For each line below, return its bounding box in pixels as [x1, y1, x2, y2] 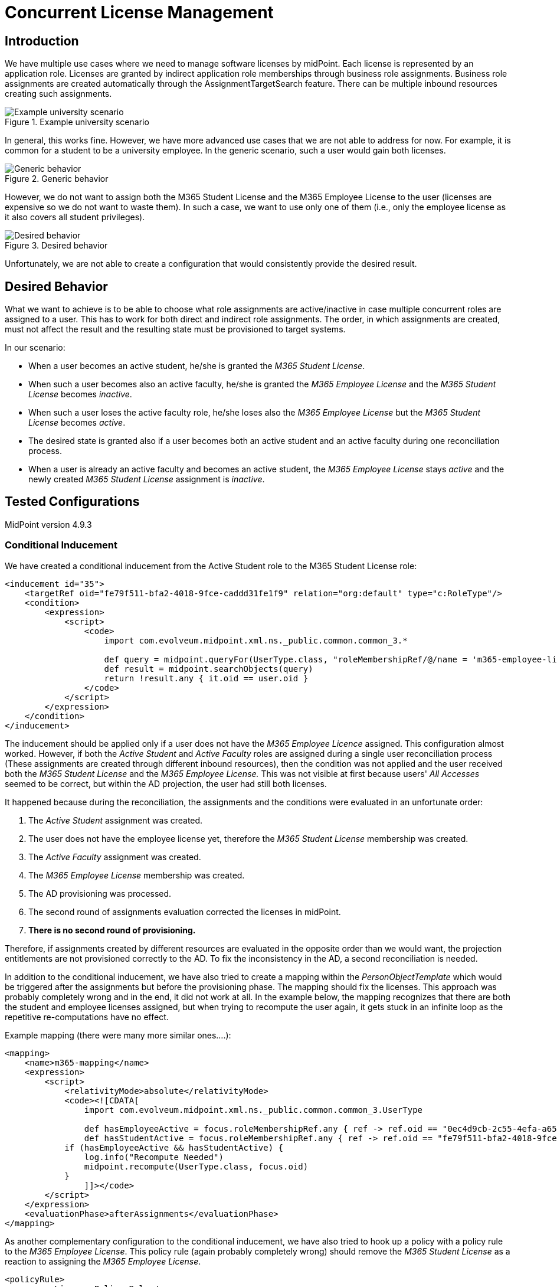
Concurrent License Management [5, 2, 274, 22]
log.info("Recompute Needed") [84, 1152, 224, 1162]
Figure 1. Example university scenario [5, 117, 149, 128]
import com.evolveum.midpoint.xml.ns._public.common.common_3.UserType [84, 1105, 423, 1115]
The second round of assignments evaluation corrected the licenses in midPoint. [28, 906, 341, 917]
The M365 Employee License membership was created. [28, 870, 245, 880]
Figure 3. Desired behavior [5, 240, 108, 251]
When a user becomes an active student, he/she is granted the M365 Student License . [28, 361, 365, 371]
